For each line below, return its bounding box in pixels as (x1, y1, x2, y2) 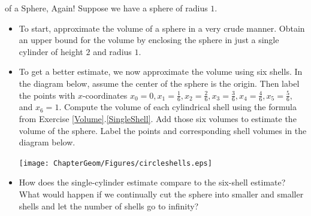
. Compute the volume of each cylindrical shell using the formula (59, 101, 297, 113)
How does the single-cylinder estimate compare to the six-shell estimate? (19, 176, 286, 188)
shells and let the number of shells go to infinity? (19, 199, 199, 212)
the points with (19, 89, 76, 101)
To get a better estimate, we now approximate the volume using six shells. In (19, 65, 303, 78)
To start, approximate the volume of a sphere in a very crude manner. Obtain (19, 22, 305, 34)
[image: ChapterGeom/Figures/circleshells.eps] (19, 159, 212, 168)
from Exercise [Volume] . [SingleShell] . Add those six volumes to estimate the (19, 112, 297, 124)
